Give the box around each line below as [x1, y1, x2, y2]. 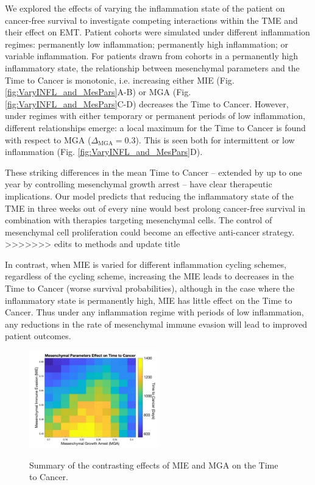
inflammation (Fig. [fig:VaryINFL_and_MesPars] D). [5, 145, 203, 158]
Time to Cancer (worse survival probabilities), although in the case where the [5, 282, 295, 295]
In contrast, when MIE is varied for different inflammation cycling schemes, [5, 257, 286, 270]
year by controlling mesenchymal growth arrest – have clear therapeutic [5, 178, 272, 190]
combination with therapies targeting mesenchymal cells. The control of [5, 214, 272, 226]
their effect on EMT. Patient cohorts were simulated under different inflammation [5, 26, 310, 38]
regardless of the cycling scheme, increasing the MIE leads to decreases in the [5, 270, 294, 282]
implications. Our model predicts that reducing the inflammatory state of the [5, 189, 294, 202]
